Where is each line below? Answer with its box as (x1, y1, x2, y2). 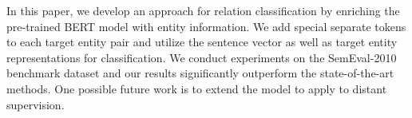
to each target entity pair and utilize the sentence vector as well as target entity (6, 33, 398, 50)
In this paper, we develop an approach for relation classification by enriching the (6, 2, 400, 18)
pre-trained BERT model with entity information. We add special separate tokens (6, 18, 406, 34)
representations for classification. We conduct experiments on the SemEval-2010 (6, 49, 397, 65)
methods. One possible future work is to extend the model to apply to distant (6, 80, 387, 96)
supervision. (6, 96, 65, 112)
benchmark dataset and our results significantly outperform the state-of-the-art (6, 65, 394, 81)
